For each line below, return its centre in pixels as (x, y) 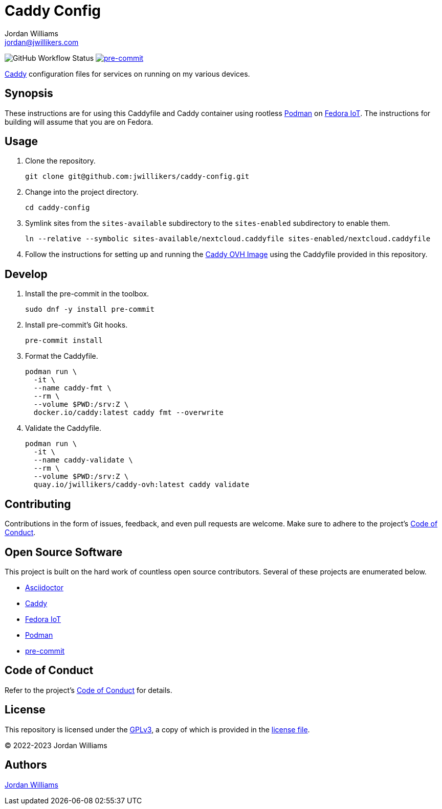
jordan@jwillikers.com (42, 42)
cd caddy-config (58, 208)
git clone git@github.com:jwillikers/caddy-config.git (137, 177)
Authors (26, 765)
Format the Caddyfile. (62, 356)
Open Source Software (64, 552)
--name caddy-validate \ (83, 460)
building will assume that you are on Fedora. (79, 122)
